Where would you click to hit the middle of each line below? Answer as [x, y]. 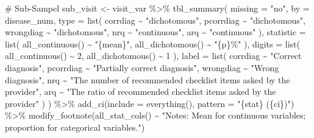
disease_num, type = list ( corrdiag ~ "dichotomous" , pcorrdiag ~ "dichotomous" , [155, 20]
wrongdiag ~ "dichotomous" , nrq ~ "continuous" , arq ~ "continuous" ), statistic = [155, 32]
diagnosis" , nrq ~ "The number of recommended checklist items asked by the [148, 79]
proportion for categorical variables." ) [75, 127]
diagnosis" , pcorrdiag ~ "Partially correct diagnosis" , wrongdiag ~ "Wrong [142, 67]
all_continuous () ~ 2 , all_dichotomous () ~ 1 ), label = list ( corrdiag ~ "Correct [153, 56]
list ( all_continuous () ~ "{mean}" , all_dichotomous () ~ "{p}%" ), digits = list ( [152, 43]
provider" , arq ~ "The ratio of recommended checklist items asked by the [141, 91]
